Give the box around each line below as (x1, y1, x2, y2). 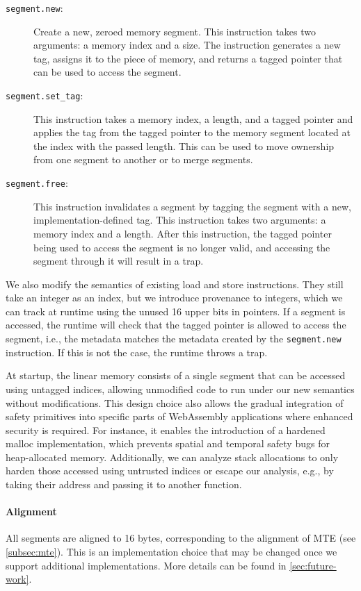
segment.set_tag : (6, 88, 83, 103)
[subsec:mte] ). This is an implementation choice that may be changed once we (6, 544, 337, 559)
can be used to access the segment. (33, 65, 182, 79)
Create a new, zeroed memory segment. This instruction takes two (33, 24, 316, 38)
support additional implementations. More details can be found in (6, 558, 287, 572)
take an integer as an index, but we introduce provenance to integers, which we (6, 290, 343, 305)
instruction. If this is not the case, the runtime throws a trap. (6, 344, 268, 359)
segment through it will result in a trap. (33, 253, 204, 268)
